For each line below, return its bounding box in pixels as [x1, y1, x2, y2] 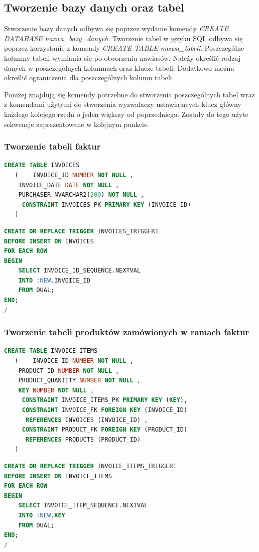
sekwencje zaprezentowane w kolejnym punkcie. [4, 118, 150, 129]
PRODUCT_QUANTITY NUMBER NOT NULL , [18, 377, 141, 384]
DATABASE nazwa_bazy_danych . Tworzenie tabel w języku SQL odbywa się [4, 33, 243, 43]
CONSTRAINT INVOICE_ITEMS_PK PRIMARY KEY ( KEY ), [22, 396, 188, 404]
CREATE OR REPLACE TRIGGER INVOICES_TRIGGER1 [4, 227, 159, 235]
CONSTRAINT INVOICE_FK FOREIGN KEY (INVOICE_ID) [22, 406, 188, 414]
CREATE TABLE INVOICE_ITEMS [4, 347, 98, 355]
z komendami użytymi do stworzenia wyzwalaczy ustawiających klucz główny [4, 99, 241, 109]
